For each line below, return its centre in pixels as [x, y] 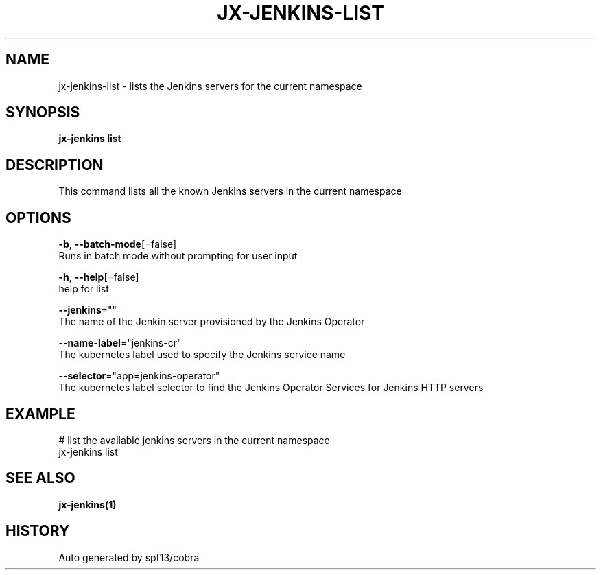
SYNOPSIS [43, 113]
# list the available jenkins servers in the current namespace [194, 440]
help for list [84, 289]
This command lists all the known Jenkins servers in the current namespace [230, 191]
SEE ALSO [40, 478]
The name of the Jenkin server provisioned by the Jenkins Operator [212, 322]
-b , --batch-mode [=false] [118, 244]
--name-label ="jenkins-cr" [120, 343]
